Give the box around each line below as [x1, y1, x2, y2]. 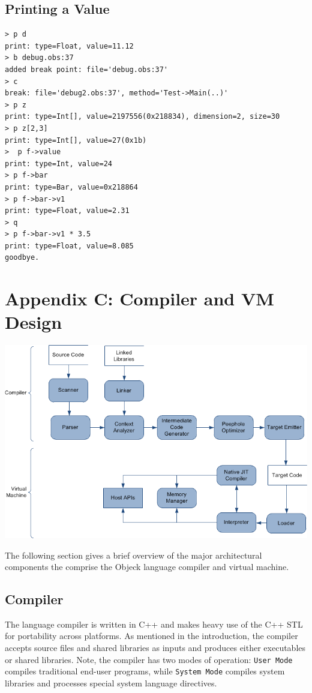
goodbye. [5, 253, 40, 262]
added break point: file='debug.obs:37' [5, 65, 169, 74]
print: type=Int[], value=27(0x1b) [5, 136, 147, 145]
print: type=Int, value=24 [5, 159, 112, 168]
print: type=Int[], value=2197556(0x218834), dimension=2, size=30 [5, 112, 280, 121]
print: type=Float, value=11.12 [5, 41, 134, 50]
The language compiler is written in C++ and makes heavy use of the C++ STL [5, 617, 303, 630]
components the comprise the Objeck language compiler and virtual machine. [5, 560, 289, 573]
